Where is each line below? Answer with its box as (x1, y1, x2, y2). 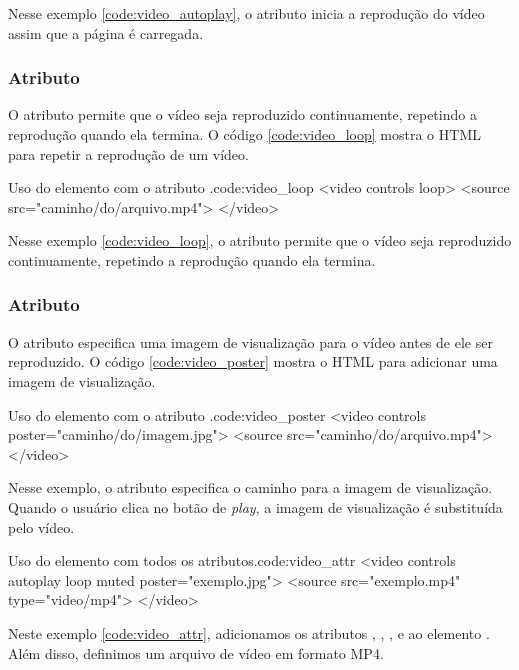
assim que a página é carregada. (8, 22, 204, 43)
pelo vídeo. (8, 516, 75, 537)
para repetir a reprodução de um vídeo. (8, 143, 249, 164)
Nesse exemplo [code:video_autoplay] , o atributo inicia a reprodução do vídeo (8, 3, 485, 23)
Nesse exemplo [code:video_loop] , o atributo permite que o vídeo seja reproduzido (8, 230, 512, 251)
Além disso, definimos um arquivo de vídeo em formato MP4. (8, 642, 384, 663)
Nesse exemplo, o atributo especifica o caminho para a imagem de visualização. (8, 477, 493, 498)
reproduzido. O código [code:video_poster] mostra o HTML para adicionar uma (8, 351, 498, 372)
